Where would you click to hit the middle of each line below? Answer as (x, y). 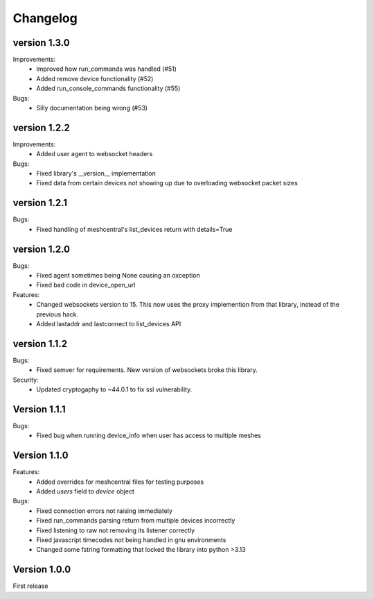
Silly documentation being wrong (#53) (92, 108)
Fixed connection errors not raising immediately (105, 511)
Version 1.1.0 (41, 456)
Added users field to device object (85, 491)
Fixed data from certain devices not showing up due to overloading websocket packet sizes (167, 183)
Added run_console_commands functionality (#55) (108, 88)
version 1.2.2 (42, 127)
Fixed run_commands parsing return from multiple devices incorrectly (136, 521)
